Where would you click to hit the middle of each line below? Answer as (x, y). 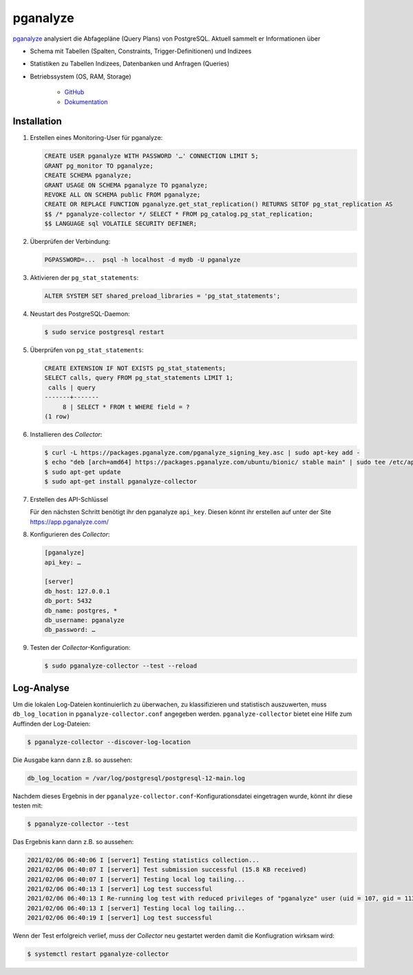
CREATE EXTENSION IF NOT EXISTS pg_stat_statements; (135, 368)
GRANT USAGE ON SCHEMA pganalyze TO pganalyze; (126, 185)
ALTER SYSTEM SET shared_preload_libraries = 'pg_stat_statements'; (162, 296)
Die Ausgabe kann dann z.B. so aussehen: (73, 760)
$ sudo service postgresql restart (104, 332)
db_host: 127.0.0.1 (77, 591)
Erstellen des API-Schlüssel (69, 500)
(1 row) (57, 416)
